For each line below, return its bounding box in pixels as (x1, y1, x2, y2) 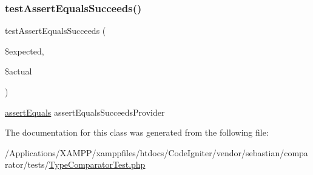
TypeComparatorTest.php (49, 158, 146, 171)
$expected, (5, 44, 44, 57)
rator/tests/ (5, 158, 49, 171)
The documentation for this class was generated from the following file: (5, 126, 269, 139)
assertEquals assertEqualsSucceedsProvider (5, 105, 165, 118)
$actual (5, 65, 32, 78)
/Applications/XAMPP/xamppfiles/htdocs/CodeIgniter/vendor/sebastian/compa (5, 146, 308, 159)
